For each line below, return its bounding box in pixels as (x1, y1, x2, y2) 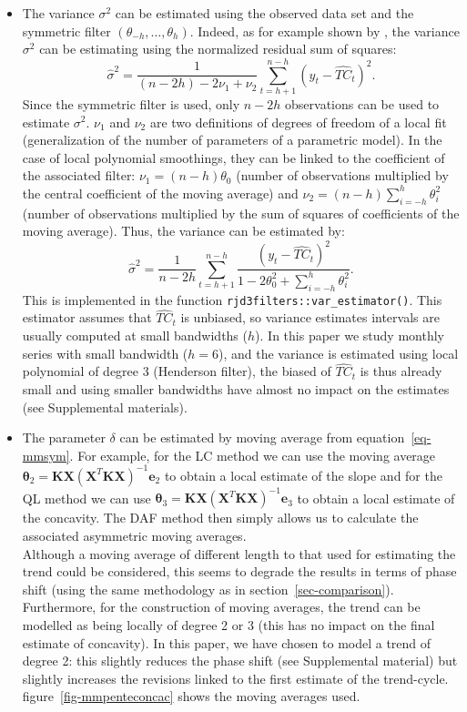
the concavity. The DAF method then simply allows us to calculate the (22, 508, 419, 527)
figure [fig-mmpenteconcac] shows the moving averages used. (22, 687, 360, 706)
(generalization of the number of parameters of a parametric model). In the (22, 130, 442, 149)
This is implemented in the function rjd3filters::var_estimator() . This (22, 290, 442, 309)
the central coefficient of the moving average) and (22, 183, 299, 202)
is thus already (360, 361, 442, 381)
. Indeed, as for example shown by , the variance (189, 21, 460, 40)
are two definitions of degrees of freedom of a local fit (149, 112, 447, 131)
